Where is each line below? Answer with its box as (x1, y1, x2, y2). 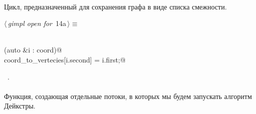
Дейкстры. (4, 100, 36, 111)
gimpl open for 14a (8, 18, 66, 28)
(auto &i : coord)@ (4, 44, 62, 55)
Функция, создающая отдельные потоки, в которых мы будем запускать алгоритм (4, 90, 252, 101)
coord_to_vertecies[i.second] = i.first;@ (4, 54, 126, 64)
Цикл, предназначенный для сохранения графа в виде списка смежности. (4, 1, 227, 11)
